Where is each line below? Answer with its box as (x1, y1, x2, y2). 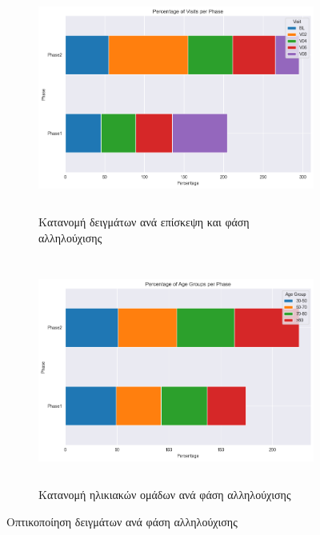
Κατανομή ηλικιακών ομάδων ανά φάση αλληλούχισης (38, 486, 291, 503)
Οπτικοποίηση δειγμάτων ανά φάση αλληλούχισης (6, 513, 238, 529)
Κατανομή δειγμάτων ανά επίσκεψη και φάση (38, 214, 250, 230)
